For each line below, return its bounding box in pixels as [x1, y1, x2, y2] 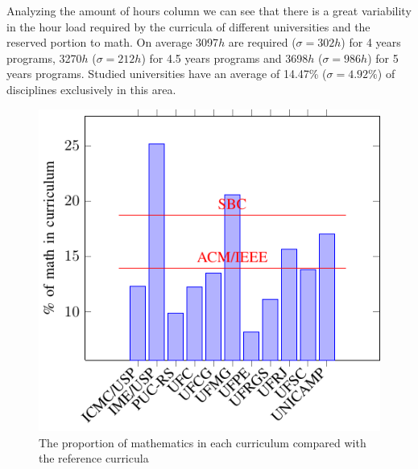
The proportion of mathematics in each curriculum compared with [39, 434, 366, 450]
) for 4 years [341, 34, 401, 51]
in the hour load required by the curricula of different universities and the [6, 18, 370, 35]
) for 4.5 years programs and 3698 [141, 49, 308, 66]
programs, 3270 [6, 49, 82, 66]
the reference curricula [39, 450, 149, 467]
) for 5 [367, 49, 399, 66]
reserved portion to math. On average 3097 [6, 34, 219, 51]
